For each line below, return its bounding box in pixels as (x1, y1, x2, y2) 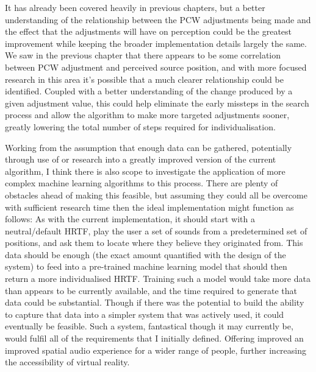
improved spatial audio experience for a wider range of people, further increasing (5, 343, 307, 356)
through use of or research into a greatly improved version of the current (5, 153, 276, 166)
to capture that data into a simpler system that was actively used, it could (5, 307, 284, 320)
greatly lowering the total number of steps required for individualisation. (5, 120, 276, 133)
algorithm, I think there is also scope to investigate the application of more (5, 164, 285, 177)
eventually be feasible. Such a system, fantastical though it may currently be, (5, 320, 293, 332)
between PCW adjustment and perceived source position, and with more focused (5, 60, 307, 73)
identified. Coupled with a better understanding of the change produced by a (5, 85, 293, 97)
